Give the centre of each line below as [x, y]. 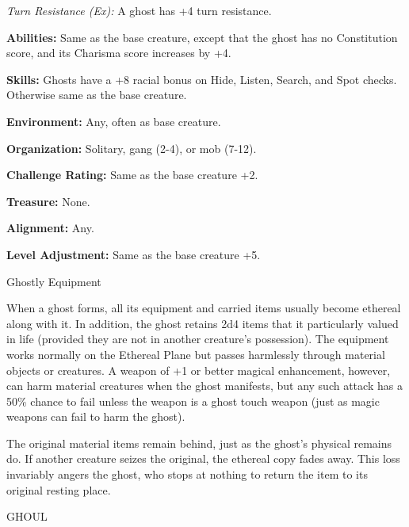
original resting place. [59, 489]
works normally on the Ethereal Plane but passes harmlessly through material [196, 354]
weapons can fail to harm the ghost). [96, 416]
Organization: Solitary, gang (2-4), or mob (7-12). [132, 148]
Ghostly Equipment [54, 281]
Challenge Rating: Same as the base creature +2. [132, 175]
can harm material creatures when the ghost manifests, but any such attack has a [204, 386]
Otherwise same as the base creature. [97, 95]
